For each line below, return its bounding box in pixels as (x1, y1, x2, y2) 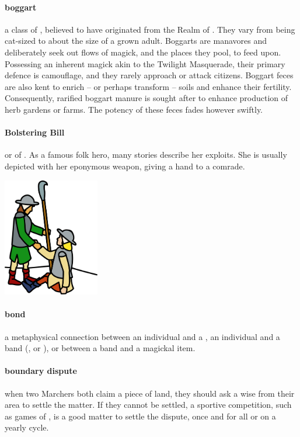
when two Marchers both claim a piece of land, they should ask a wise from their (5, 387, 295, 399)
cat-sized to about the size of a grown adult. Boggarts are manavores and (5, 34, 267, 47)
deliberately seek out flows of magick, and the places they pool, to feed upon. (5, 46, 281, 58)
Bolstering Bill (5, 126, 65, 138)
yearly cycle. (5, 421, 49, 433)
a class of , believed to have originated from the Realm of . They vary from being (5, 23, 295, 35)
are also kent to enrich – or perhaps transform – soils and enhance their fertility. (5, 80, 292, 92)
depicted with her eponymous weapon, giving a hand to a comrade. (5, 159, 245, 172)
